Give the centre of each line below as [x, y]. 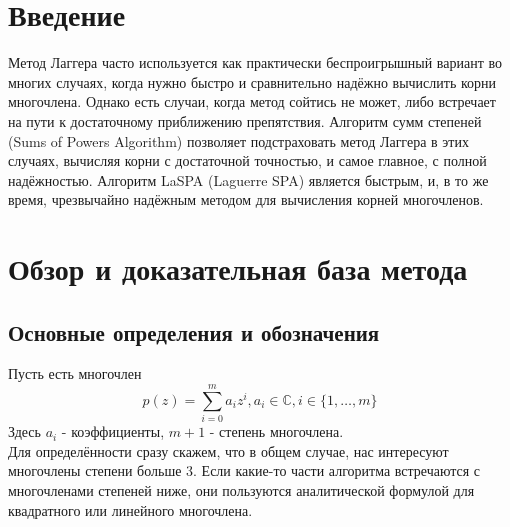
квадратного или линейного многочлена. [130, 509]
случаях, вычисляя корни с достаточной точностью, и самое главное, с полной [247, 160]
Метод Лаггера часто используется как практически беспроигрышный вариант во [255, 62]
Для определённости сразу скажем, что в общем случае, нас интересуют [228, 450]
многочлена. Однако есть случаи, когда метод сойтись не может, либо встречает [252, 101]
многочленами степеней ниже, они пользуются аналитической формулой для [241, 489]
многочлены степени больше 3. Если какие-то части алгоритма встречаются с [244, 470]
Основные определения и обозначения [194, 331]
